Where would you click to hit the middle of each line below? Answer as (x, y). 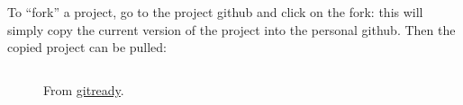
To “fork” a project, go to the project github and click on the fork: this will (215, 12)
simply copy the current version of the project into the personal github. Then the (231, 29)
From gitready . (84, 89)
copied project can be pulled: (87, 47)
